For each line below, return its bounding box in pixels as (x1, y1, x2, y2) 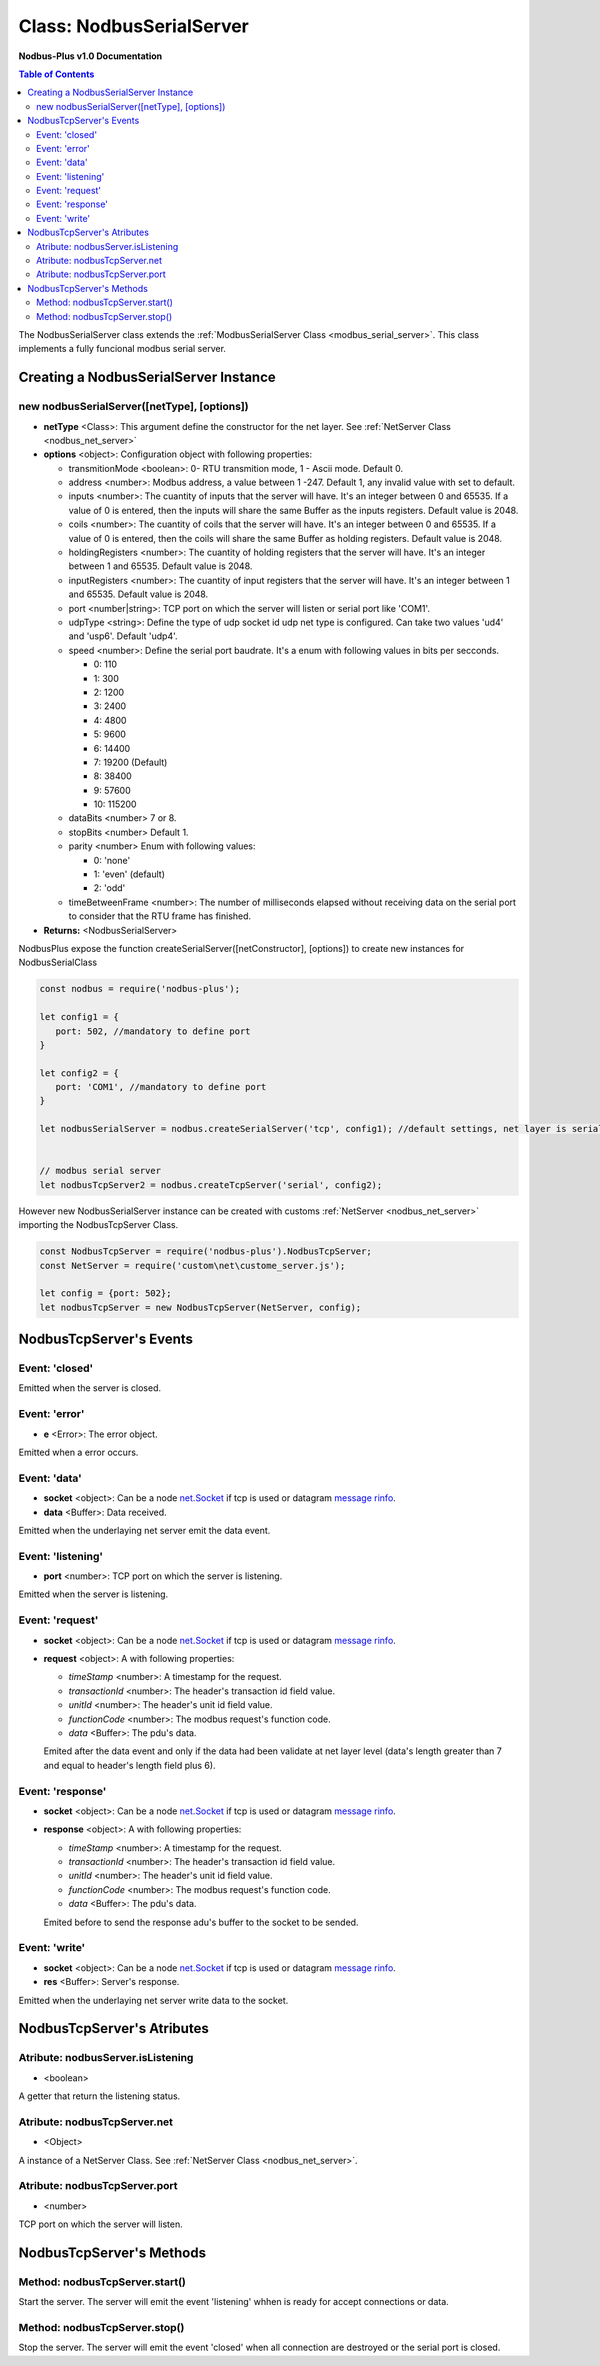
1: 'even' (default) (93, 868, 165, 880)
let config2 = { (39, 1067, 120, 1079)
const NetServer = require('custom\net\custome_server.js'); (39, 1260, 346, 1271)
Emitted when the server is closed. (18, 1382, 162, 1394)
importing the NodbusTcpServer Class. (18, 1219, 179, 1231)
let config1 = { (39, 1011, 120, 1023)
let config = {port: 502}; (39, 1288, 172, 1299)
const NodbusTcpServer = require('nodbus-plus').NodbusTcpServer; (39, 1246, 372, 1257)
